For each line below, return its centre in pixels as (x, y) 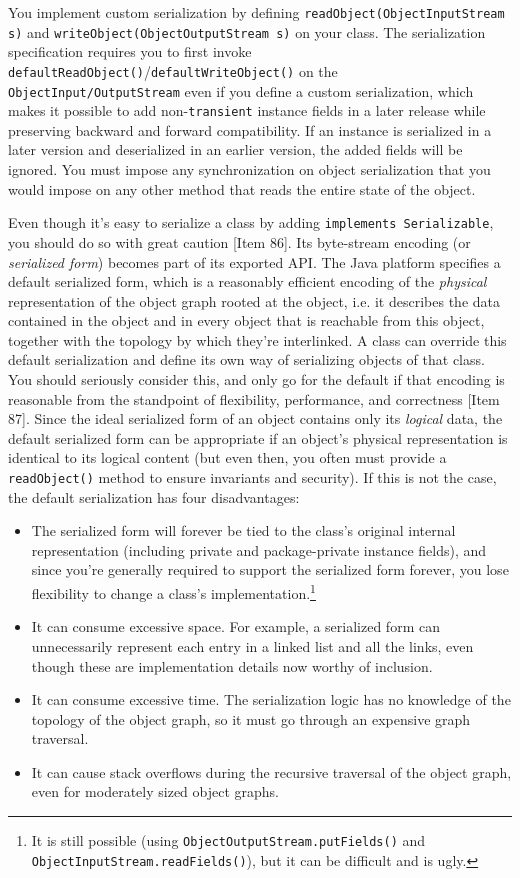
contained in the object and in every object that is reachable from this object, (246, 320)
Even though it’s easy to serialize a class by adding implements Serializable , (251, 222)
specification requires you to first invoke (130, 51)
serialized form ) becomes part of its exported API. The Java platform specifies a (254, 261)
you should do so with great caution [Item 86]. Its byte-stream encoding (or (239, 241)
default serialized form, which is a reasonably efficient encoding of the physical (247, 281)
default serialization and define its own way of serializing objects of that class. (246, 359)
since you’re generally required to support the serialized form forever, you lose (270, 569)
